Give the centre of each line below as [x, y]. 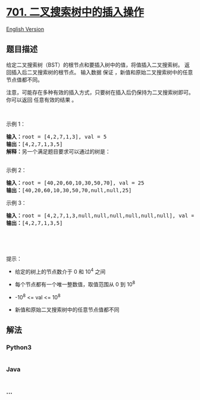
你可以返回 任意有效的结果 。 [42, 99]
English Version [25, 29]
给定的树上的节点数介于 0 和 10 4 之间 [60, 271]
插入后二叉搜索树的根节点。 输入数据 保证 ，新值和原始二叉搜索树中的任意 [102, 72]
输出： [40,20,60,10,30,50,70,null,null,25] [69, 190]
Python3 [19, 348]
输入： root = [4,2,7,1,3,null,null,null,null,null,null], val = [100, 215]
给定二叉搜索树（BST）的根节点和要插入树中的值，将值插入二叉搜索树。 [95, 65]
